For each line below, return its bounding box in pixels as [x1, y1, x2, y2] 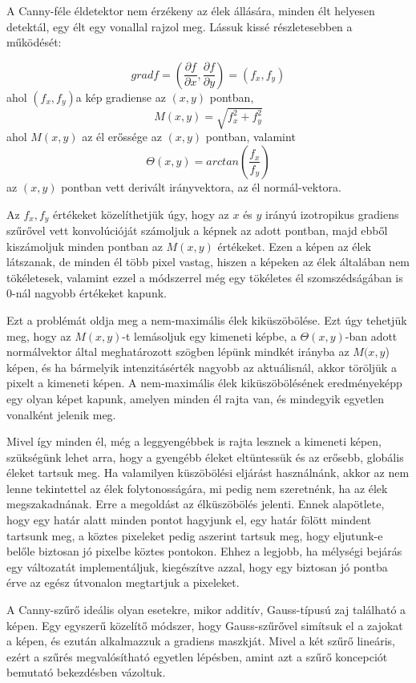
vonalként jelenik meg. [6, 406, 116, 422]
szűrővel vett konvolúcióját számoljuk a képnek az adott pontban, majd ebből [6, 221, 388, 238]
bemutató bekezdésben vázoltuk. [6, 664, 166, 681]
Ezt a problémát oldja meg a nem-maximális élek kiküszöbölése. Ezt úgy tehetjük [6, 311, 407, 328]
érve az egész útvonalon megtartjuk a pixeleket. [6, 574, 240, 591]
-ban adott [345, 327, 398, 344]
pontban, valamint [205, 128, 296, 145]
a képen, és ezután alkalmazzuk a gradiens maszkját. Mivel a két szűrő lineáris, [6, 632, 396, 649]
